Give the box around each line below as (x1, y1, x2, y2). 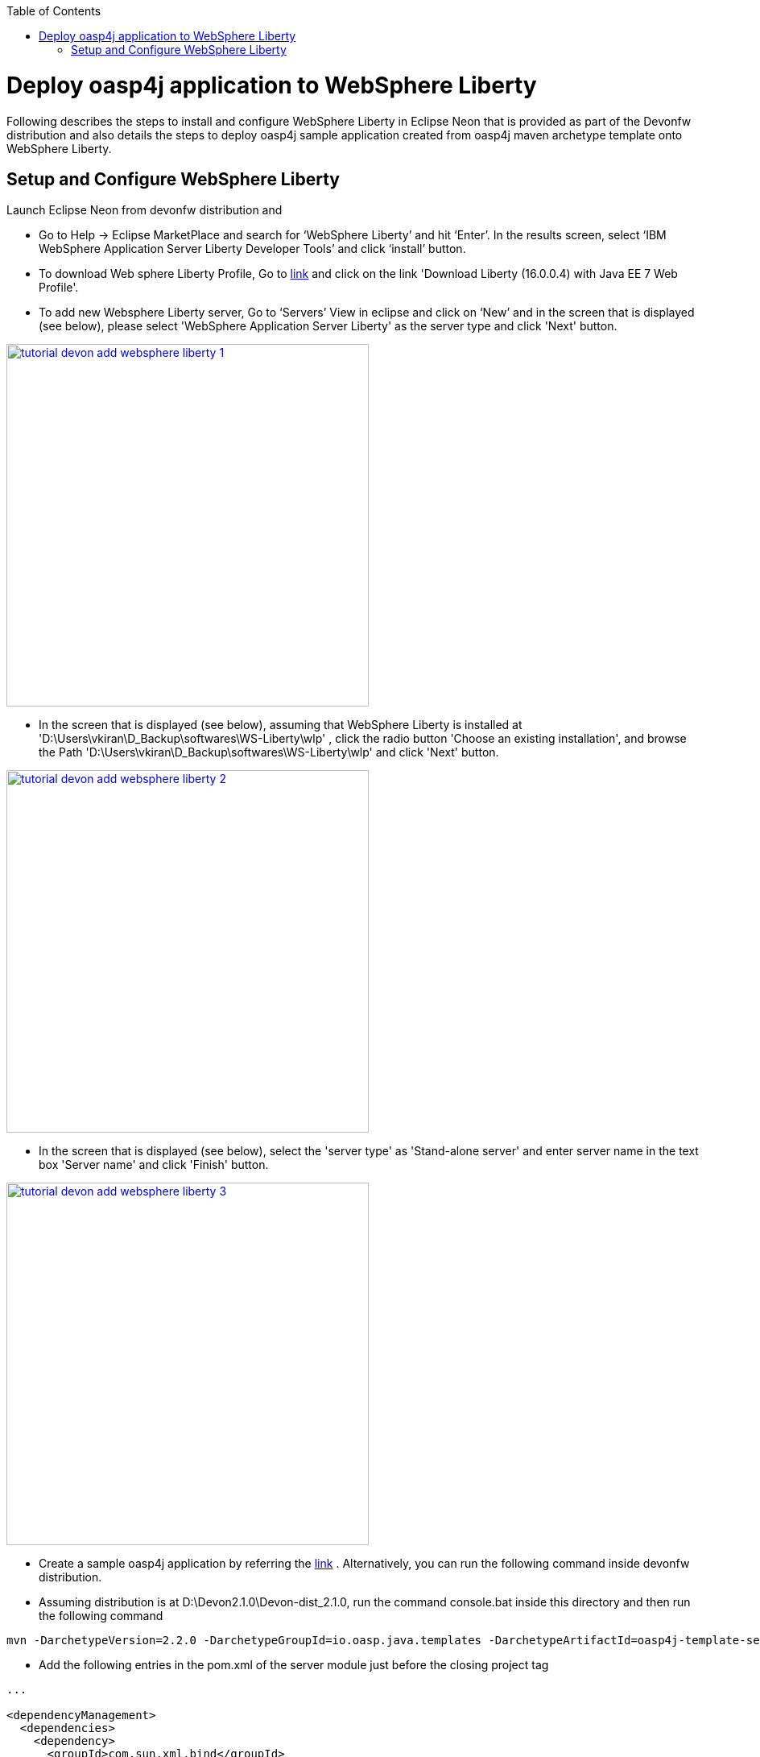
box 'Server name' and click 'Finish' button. (39, 1158, 269, 1172)
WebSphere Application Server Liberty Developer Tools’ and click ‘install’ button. (39, 242, 466, 256)
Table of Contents (6, 4, 101, 18)
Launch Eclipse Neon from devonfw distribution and (6, 203, 283, 218)
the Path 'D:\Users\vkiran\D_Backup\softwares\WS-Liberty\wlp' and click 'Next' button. (39, 745, 499, 760)
